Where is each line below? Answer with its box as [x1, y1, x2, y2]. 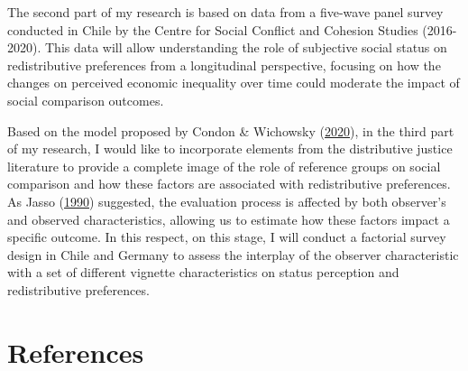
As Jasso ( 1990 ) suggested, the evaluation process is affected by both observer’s [7, 191, 446, 210]
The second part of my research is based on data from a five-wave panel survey [7, 3, 444, 21]
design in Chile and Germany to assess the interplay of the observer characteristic [7, 245, 459, 264]
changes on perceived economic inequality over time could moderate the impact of [7, 73, 460, 92]
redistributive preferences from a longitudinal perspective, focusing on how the [7, 55, 441, 74]
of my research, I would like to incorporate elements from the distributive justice [7, 139, 453, 158]
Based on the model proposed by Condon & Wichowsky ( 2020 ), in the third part [7, 121, 454, 140]
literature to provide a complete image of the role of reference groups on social [7, 156, 441, 175]
